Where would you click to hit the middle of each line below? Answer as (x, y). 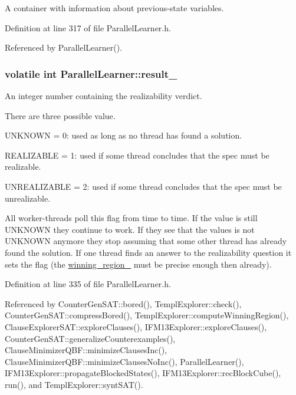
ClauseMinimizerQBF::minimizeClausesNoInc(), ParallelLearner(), (124, 361)
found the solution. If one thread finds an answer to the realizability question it (148, 252)
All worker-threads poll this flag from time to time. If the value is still (131, 218)
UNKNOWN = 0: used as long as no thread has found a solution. (124, 135)
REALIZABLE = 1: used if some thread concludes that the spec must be (137, 155)
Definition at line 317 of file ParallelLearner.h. (88, 27)
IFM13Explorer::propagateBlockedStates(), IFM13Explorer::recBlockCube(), (143, 373)
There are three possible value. (60, 115)
